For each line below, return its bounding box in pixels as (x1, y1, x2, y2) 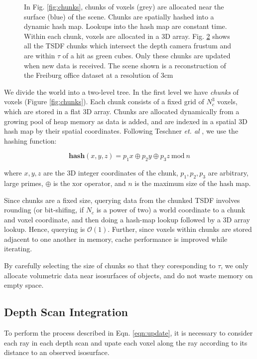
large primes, (4, 178, 43, 188)
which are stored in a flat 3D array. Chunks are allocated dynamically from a (4, 106, 240, 116)
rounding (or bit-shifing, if (4, 204, 84, 215)
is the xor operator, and (53, 178, 126, 188)
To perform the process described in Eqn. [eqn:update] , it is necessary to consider (4, 328, 253, 338)
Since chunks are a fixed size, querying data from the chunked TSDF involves (4, 194, 240, 205)
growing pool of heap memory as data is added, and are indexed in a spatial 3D (4, 116, 248, 126)
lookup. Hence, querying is (4, 224, 85, 234)
